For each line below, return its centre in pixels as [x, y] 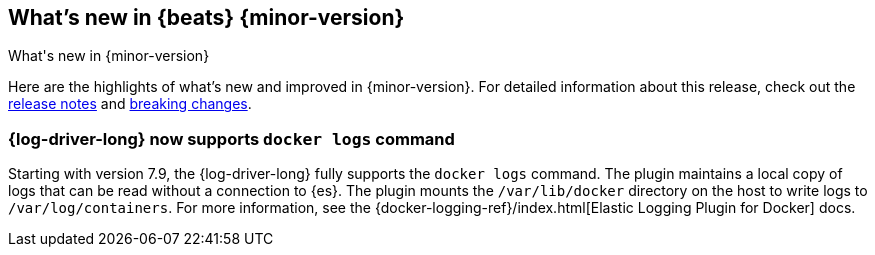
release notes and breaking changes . [130, 104]
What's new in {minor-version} [109, 56]
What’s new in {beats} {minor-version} [206, 17]
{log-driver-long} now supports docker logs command [231, 138]
